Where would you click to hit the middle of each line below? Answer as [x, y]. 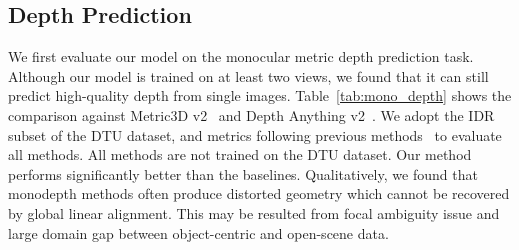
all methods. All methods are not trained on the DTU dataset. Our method [240, 154]
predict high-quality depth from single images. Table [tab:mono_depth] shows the [260, 95]
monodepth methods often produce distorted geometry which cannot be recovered [259, 193]
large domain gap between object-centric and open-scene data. [198, 232]
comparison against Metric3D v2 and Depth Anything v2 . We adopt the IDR [251, 114]
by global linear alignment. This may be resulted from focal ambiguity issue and [254, 212]
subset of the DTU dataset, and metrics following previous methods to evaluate [255, 134]
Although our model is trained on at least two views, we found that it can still [248, 75]
